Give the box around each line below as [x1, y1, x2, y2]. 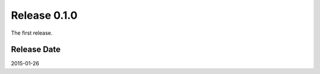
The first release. [11, 29, 53, 36]
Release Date [11, 45, 61, 55]
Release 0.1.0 [11, 9, 78, 22]
